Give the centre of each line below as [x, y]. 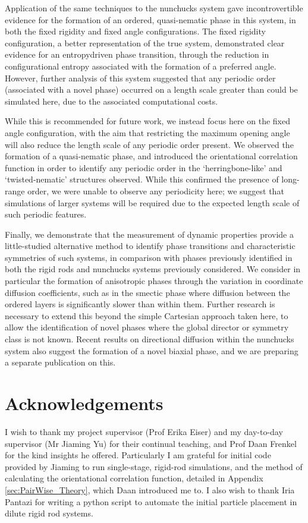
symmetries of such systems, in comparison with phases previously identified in [149, 257]
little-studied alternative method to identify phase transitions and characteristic [150, 246]
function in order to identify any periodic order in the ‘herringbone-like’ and [144, 167]
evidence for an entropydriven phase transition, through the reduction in [137, 54]
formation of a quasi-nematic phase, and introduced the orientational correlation [151, 156]
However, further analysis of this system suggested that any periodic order [140, 78]
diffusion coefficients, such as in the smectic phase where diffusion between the [147, 292]
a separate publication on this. [60, 362]
